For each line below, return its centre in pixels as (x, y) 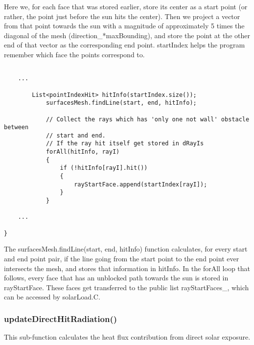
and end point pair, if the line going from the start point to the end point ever (122, 258)
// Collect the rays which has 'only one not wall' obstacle (148, 119)
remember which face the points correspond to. (74, 54)
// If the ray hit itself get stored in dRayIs (125, 144)
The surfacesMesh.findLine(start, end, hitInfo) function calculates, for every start (126, 249)
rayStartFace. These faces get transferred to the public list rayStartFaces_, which (127, 287)
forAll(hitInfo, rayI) (83, 152)
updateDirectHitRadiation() (61, 318)
